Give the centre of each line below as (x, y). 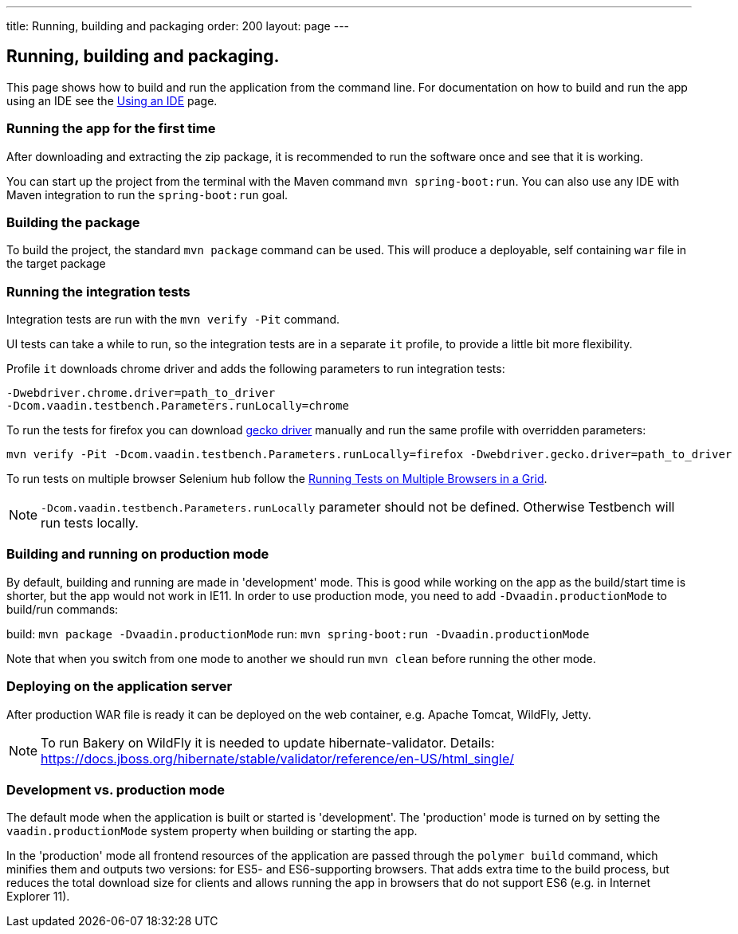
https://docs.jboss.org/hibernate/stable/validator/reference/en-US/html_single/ (278, 758)
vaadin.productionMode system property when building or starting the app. (212, 831)
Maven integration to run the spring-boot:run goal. (147, 194)
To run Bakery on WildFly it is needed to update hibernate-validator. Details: (268, 742)
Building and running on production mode (138, 554)
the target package (56, 264)
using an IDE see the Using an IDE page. (112, 100)
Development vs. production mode (116, 789)
